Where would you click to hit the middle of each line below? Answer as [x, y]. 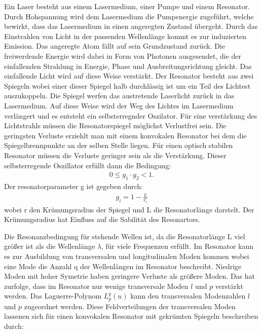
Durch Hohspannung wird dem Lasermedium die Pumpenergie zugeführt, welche [129, 16]
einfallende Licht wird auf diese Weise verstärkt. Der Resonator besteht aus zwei [129, 76]
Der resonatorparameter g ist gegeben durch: [73, 186]
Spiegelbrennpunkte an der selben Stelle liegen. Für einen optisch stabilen [119, 145]
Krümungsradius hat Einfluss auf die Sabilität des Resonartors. [102, 219]
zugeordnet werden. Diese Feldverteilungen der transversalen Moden [130, 306]
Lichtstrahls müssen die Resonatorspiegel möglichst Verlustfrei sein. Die [115, 125]
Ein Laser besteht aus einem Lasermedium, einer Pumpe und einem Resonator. [127, 6]
